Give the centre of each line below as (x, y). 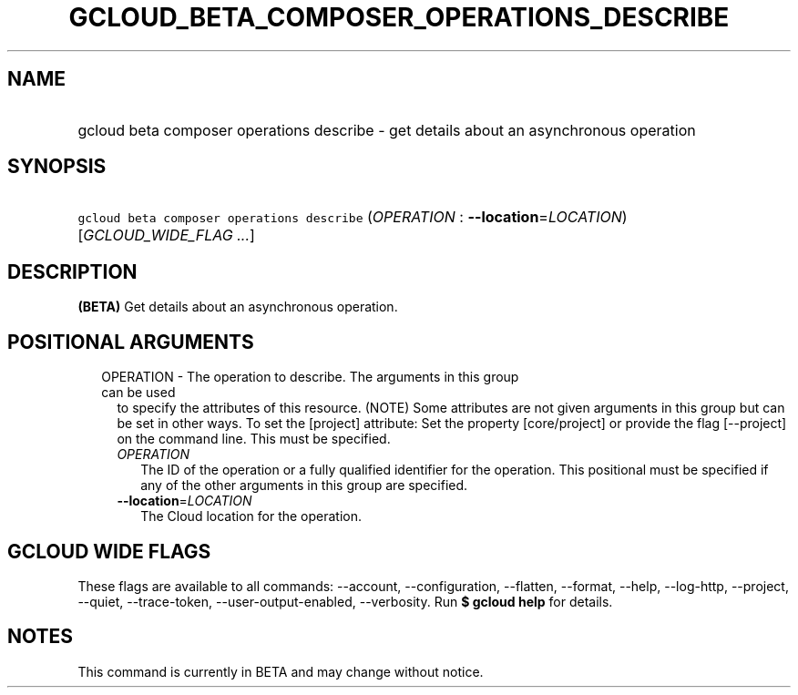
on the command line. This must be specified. (254, 439)
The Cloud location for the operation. (251, 516)
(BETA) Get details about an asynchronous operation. (238, 307)
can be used (138, 393)
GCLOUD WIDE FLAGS (109, 551)
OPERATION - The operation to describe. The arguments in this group (310, 377)
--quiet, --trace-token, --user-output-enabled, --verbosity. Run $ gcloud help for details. (345, 601)
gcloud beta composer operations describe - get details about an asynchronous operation (387, 130)
